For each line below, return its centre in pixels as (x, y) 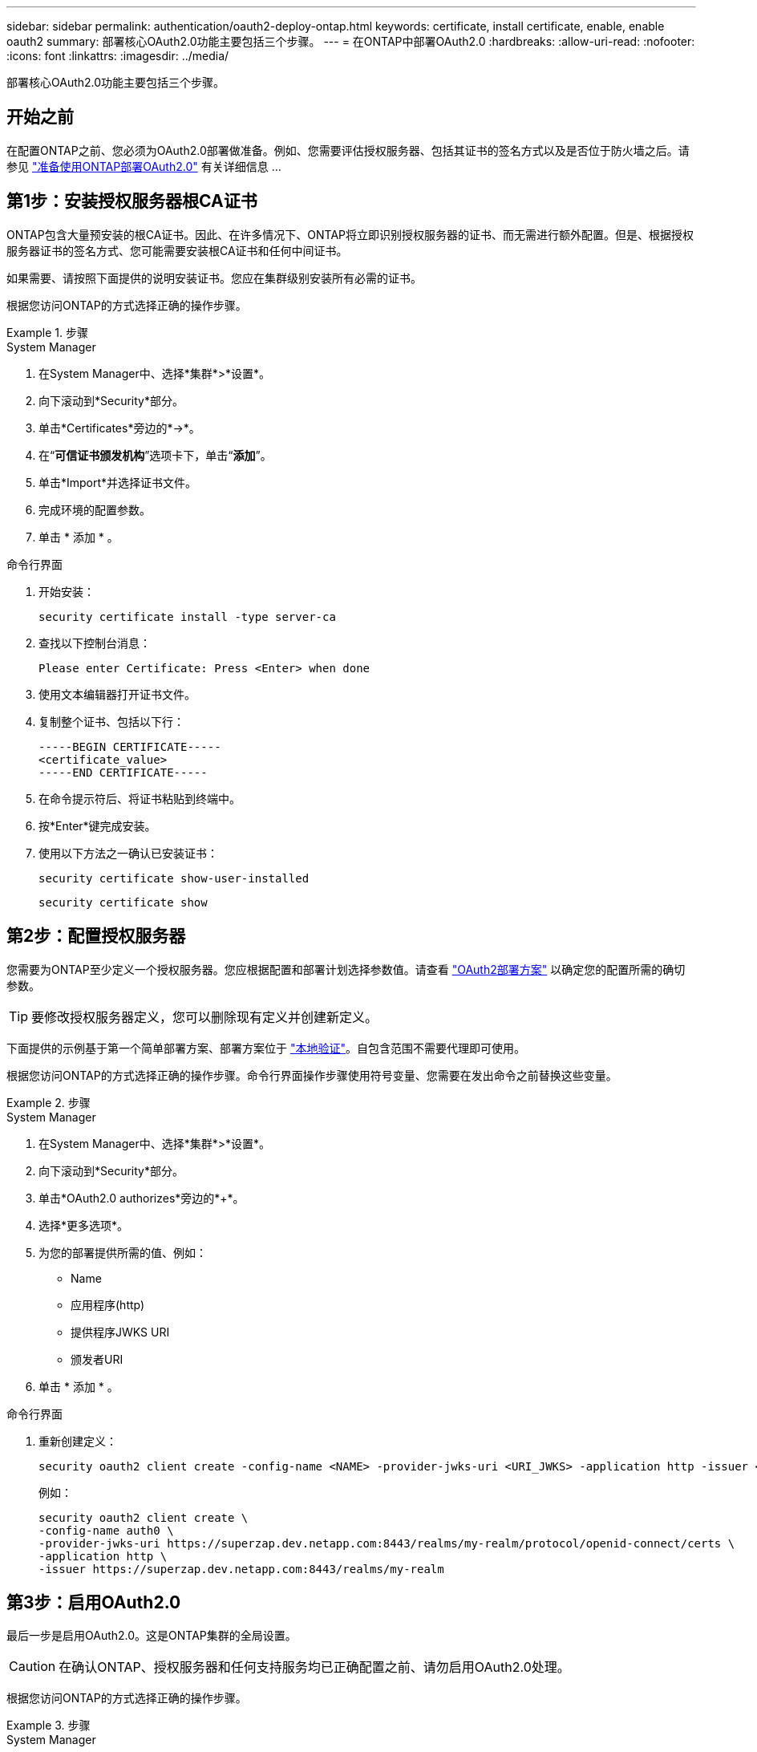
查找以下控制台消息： (95, 643)
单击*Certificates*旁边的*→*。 (119, 428)
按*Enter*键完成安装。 (97, 825)
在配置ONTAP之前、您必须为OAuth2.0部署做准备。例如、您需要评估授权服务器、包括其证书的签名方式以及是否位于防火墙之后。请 (348, 150)
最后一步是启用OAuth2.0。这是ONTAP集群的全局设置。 (152, 1636)
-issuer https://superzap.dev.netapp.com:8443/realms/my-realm (241, 1569)
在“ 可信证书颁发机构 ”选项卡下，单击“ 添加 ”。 (155, 455)
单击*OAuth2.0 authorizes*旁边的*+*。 (142, 1198)
